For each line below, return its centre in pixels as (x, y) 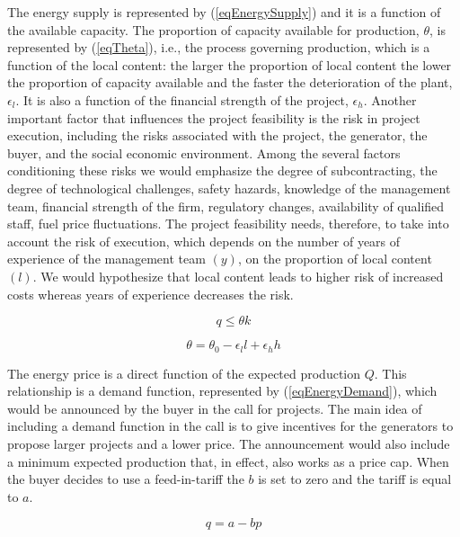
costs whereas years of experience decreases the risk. (150, 294)
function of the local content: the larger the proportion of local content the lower (230, 64)
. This (390, 373)
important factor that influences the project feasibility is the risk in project (214, 117)
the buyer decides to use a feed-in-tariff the (126, 479)
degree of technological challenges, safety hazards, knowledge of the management (229, 188)
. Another (390, 99)
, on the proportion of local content (335, 259)
